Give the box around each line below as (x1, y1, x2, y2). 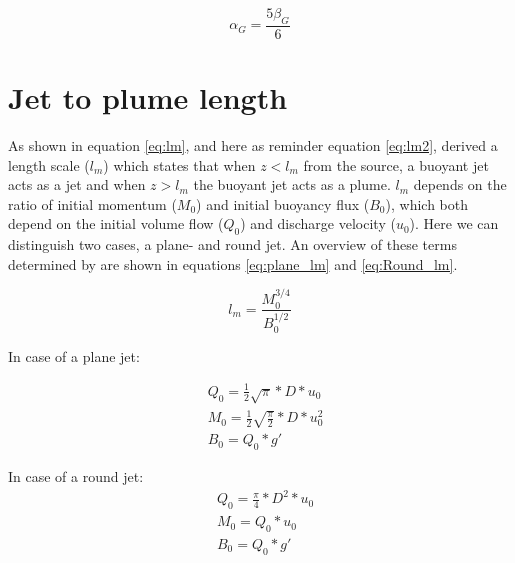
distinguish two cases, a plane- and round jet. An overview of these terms (8, 234, 457, 255)
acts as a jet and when (8, 174, 146, 195)
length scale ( (8, 154, 90, 175)
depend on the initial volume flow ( (8, 213, 224, 234)
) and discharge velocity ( (240, 213, 396, 234)
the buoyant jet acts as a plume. (193, 174, 391, 195)
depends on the (413, 174, 507, 195)
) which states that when (103, 154, 256, 175)
